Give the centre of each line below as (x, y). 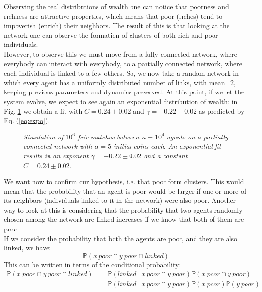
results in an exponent (56, 155)
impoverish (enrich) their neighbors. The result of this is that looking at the (117, 25)
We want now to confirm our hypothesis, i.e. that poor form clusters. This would (124, 181)
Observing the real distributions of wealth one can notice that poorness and (116, 6)
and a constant (166, 155)
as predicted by (221, 111)
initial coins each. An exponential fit (167, 146)
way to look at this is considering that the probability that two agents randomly (123, 209)
